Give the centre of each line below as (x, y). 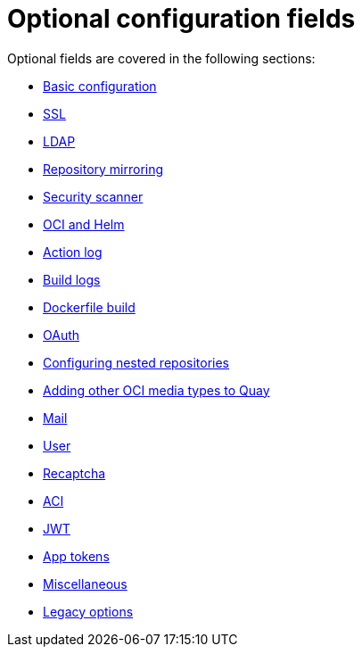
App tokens (76, 556)
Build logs (72, 279)
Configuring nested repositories (136, 362)
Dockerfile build (89, 307)
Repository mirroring (103, 169)
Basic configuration (100, 86)
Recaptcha (74, 473)
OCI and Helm (84, 224)
